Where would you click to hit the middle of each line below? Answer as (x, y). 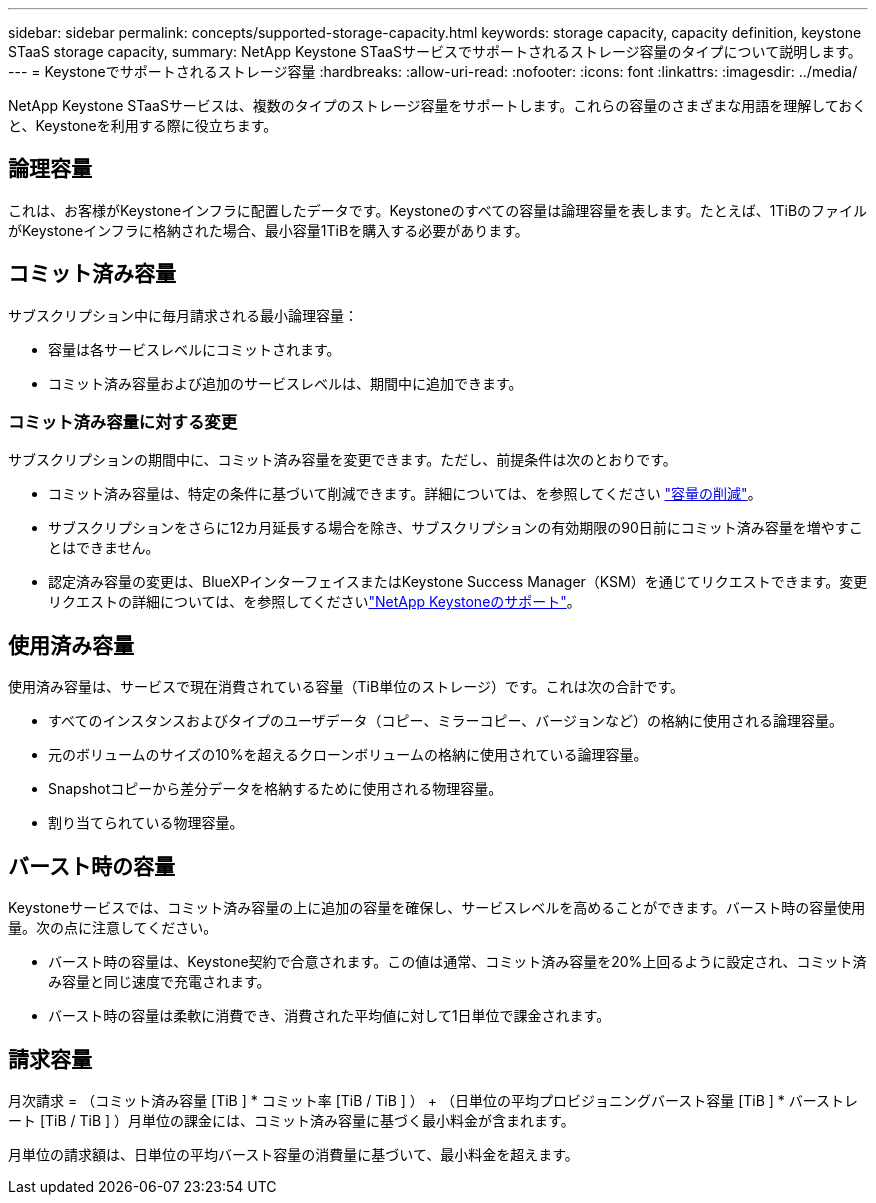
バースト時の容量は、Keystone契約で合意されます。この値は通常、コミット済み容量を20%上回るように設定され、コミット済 (457, 962)
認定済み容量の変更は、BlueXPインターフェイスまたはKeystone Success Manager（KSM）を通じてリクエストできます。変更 (458, 582)
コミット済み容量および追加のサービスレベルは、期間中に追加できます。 (285, 383)
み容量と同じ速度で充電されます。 (159, 982)
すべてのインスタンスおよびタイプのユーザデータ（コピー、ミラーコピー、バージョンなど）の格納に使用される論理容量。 (446, 721)
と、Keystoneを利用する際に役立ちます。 (143, 125)
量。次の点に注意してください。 (113, 928)
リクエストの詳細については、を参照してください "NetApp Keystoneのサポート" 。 (314, 602)
